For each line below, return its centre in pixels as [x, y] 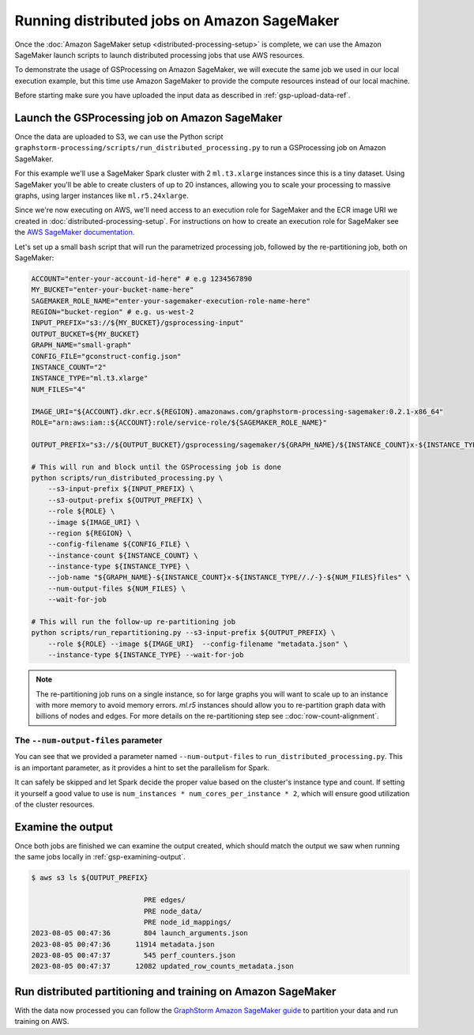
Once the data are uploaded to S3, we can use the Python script [119, 137]
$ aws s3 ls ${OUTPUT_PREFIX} [90, 878]
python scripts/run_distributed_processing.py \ [127, 478]
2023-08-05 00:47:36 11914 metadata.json [123, 944]
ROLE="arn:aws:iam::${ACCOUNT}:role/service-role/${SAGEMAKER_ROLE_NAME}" [179, 422]
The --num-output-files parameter [88, 741]
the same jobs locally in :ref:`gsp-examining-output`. [100, 857]
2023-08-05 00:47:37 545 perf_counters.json [134, 956]
